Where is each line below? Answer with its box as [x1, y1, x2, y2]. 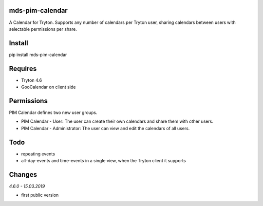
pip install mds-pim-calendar [9, 52, 67, 57]
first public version [21, 192, 59, 198]
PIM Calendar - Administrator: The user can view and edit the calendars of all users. [21, 125, 190, 131]
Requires [9, 64, 37, 73]
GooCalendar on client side [21, 84, 76, 90]
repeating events [21, 151, 56, 157]
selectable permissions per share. [9, 26, 77, 32]
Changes [9, 170, 38, 179]
